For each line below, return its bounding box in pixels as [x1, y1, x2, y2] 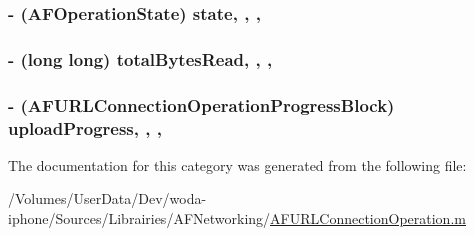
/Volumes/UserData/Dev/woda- [8, 188, 207, 209]
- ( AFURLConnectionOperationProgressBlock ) [8, 92, 395, 117]
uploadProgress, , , [8, 115, 162, 140]
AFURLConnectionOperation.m [270, 208, 466, 229]
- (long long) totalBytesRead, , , [8, 46, 273, 71]
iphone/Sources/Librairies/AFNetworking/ [8, 208, 271, 229]
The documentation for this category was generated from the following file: [8, 154, 467, 175]
